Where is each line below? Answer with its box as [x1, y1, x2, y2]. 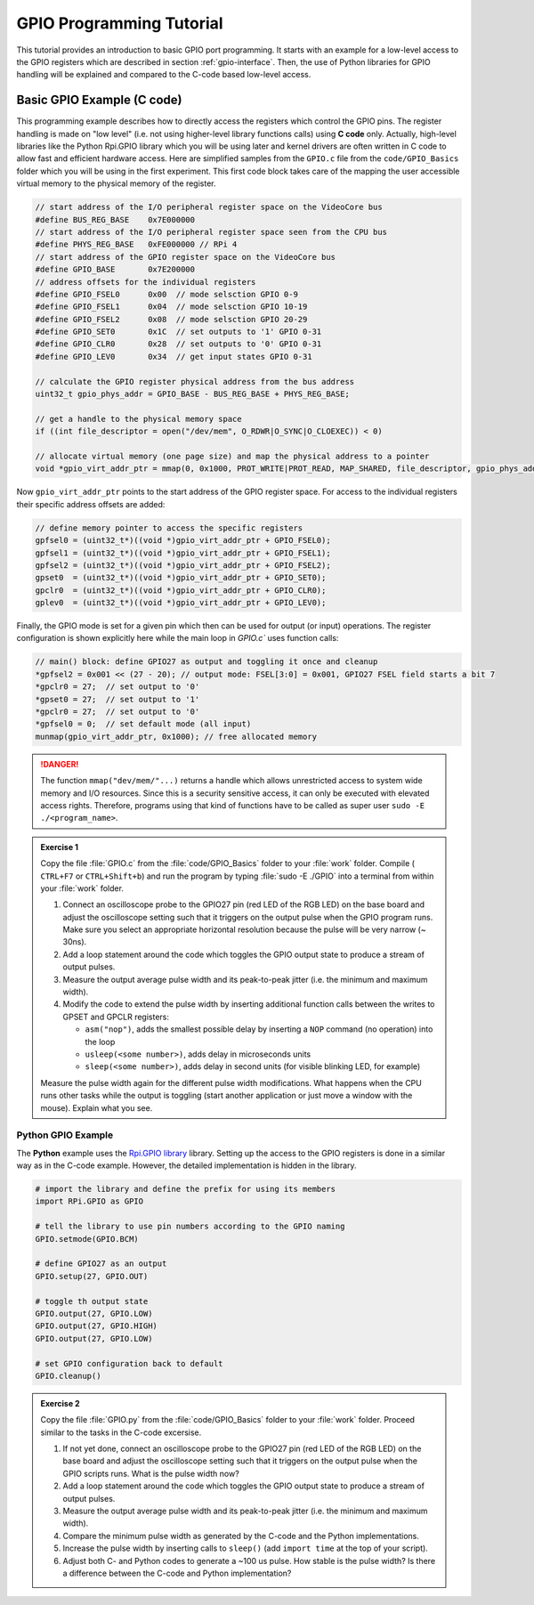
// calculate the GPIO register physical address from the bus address [35, 377, 355, 386]
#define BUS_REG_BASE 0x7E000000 [35, 215, 196, 224]
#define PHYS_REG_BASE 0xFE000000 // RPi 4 [35, 239, 238, 249]
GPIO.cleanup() [35, 1371, 101, 1381]
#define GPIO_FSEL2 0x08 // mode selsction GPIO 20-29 [35, 314, 308, 324]
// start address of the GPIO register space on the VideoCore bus [35, 252, 336, 262]
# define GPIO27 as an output [35, 1259, 167, 1269]
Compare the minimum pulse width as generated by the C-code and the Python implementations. [62, 1530, 420, 1541]
